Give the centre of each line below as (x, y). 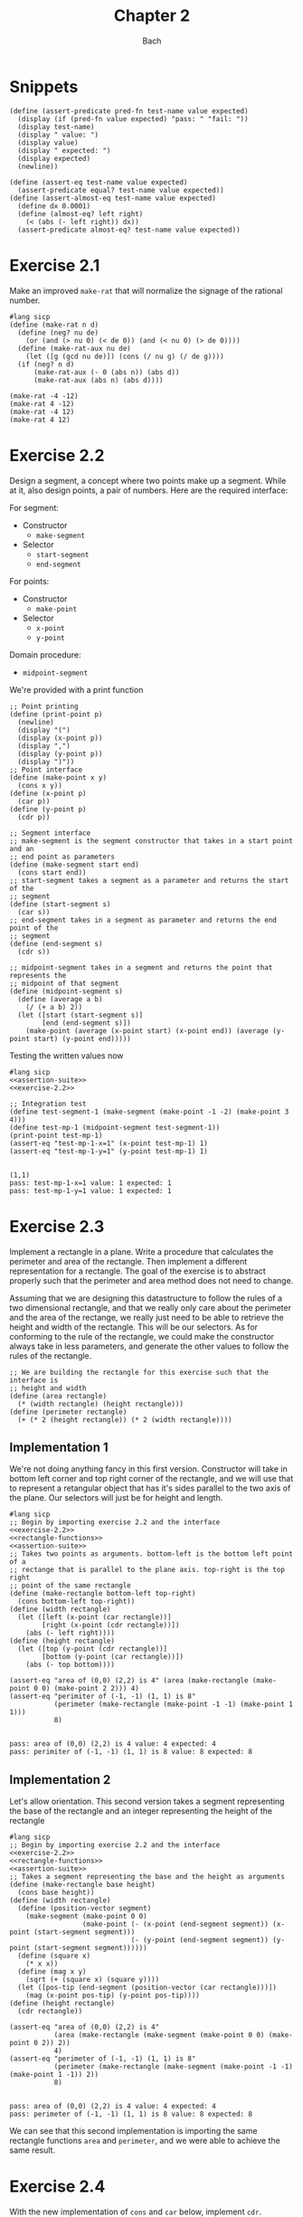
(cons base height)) (56, 1893)
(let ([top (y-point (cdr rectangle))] (93, 1649)
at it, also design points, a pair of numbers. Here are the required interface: (149, 490)
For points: (29, 581)
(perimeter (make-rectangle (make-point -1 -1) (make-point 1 (174, 1705)
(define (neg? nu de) (58, 332)
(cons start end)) (52, 872)
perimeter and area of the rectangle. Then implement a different (128, 1261)
